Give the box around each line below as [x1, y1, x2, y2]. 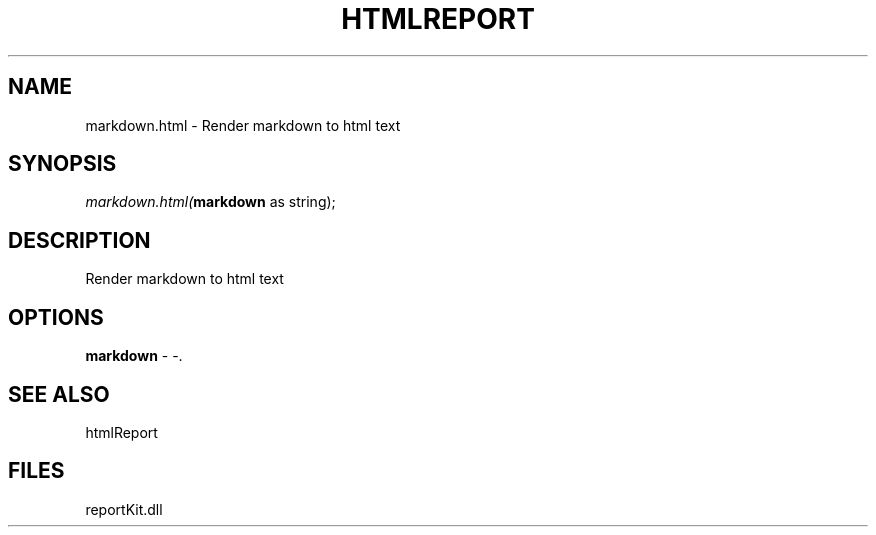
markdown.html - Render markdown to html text [85, 116, 401, 134]
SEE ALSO [8, 381, 110, 407]
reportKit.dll [85, 500, 163, 518]
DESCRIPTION [8, 227, 151, 253]
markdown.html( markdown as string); [85, 193, 336, 211]
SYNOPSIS [8, 151, 117, 177]
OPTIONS [8, 304, 104, 330]
